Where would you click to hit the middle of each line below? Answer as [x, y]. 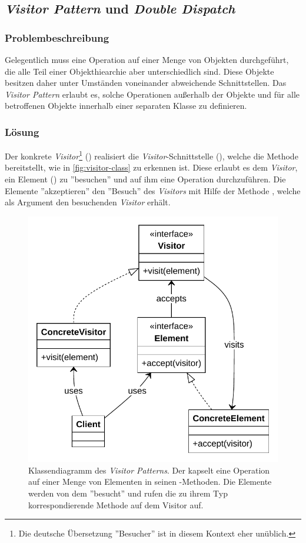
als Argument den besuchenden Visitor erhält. [88, 202]
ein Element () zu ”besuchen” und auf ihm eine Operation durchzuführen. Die [145, 179]
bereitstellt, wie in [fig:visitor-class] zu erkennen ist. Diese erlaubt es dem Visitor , [151, 167]
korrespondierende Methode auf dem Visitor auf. [116, 504]
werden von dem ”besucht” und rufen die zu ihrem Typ [128, 493]
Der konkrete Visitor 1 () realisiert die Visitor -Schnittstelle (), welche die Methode [152, 155]
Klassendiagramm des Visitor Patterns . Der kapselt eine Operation [149, 470]
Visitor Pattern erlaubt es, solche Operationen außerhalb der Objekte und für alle [152, 94]
